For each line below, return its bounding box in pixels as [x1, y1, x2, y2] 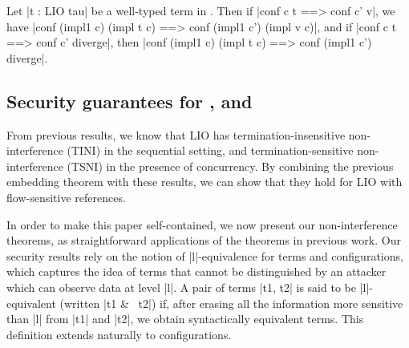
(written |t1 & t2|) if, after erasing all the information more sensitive [59, 294, 403, 311]
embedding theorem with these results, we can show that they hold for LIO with [6, 173, 403, 190]
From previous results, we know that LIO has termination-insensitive [6, 126, 346, 143]
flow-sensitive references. [6, 188, 126, 205]
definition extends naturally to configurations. [6, 326, 232, 342]
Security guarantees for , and [6, 88, 253, 113]
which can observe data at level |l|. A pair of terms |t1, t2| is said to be [6, 278, 356, 295]
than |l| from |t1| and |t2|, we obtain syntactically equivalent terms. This [6, 310, 364, 327]
